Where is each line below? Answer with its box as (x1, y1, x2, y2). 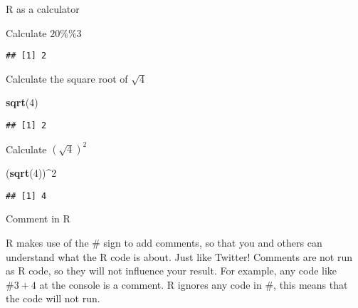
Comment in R (6, 211, 70, 226)
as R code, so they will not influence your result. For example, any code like (6, 263, 337, 278)
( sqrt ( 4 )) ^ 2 (6, 165, 57, 180)
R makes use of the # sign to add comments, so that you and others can (6, 235, 322, 250)
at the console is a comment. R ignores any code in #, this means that (39, 277, 348, 292)
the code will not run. (6, 291, 100, 306)
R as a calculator (6, 1, 80, 16)
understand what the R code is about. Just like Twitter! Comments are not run (6, 249, 352, 264)
